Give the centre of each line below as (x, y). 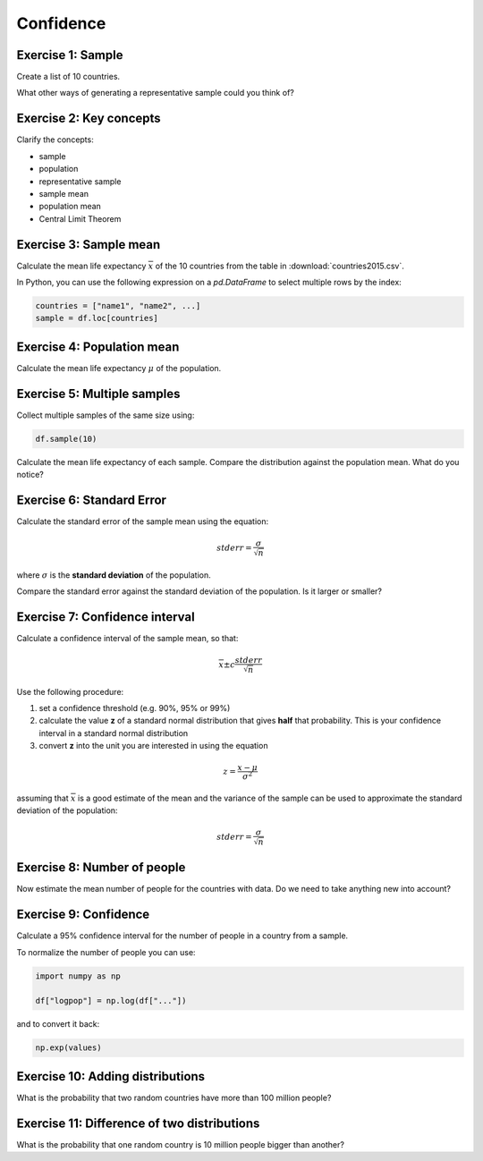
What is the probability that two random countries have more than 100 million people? (174, 1097)
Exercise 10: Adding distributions (111, 1076)
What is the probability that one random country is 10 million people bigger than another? (180, 1144)
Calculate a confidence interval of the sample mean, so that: (127, 638)
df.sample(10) (66, 439)
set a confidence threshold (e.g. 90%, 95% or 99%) (135, 708)
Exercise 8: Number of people (101, 868)
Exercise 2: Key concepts (89, 119)
